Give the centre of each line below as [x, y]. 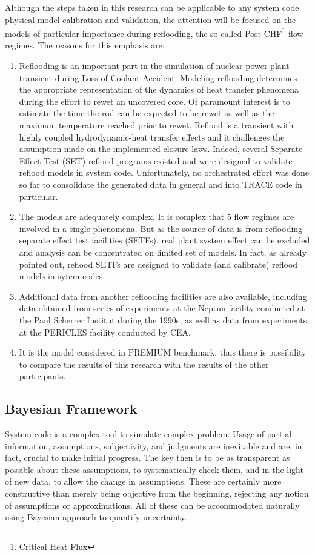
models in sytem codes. [62, 276]
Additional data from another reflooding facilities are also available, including [163, 296]
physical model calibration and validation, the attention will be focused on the [151, 19]
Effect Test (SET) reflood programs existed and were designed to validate [156, 160]
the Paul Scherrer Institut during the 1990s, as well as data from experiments [163, 319]
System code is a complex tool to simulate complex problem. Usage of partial [148, 434]
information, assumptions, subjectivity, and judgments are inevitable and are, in [154, 445]
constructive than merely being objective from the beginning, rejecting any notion [157, 493]
